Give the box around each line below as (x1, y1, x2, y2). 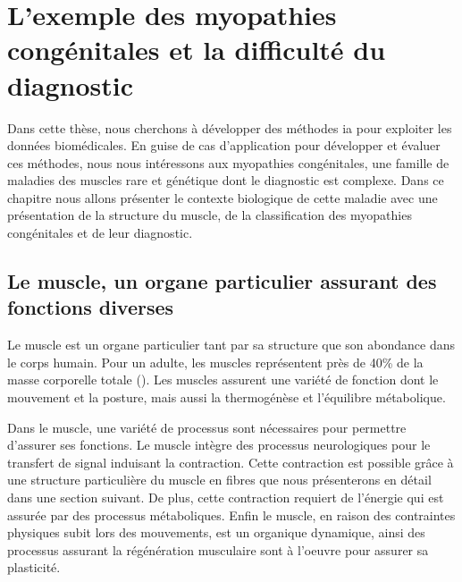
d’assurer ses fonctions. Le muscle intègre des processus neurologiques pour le (7, 435, 431, 454)
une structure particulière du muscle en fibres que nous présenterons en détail (7, 470, 432, 489)
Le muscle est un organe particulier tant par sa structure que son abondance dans (7, 335, 455, 354)
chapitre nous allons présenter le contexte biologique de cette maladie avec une (7, 188, 438, 207)
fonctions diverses (7, 293, 174, 321)
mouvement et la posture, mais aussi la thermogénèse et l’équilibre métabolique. (7, 388, 446, 407)
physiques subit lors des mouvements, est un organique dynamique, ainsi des (7, 523, 425, 542)
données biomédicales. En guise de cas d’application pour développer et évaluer (7, 136, 441, 155)
